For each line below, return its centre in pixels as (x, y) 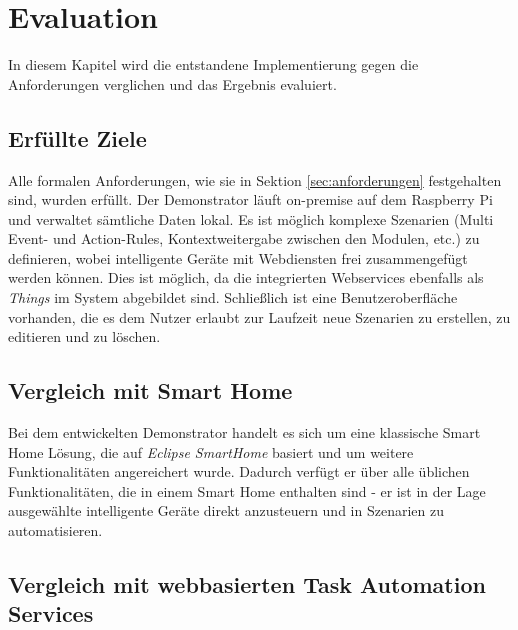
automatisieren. (55, 530)
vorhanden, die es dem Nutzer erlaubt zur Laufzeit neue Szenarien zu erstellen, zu (259, 316)
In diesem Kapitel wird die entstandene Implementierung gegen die (213, 64)
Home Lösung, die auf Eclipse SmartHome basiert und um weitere (211, 451)
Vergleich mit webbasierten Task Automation (247, 584)
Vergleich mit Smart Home (150, 390)
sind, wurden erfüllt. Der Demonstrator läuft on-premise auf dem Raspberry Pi (250, 199)
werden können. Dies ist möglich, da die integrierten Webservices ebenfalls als (246, 277)
